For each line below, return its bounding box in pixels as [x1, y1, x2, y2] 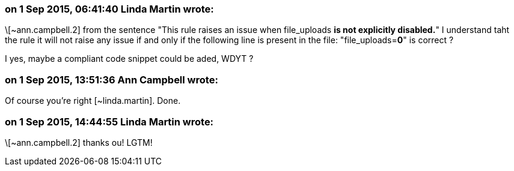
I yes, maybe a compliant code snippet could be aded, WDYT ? [5, 53, 254, 64]
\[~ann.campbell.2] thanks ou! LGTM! [5, 137, 153, 148]
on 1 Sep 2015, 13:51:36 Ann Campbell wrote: [5, 73, 218, 86]
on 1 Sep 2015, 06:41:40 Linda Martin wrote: [5, 3, 214, 15]
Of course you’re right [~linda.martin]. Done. [5, 95, 181, 106]
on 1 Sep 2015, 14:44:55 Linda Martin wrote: [5, 115, 214, 128]
